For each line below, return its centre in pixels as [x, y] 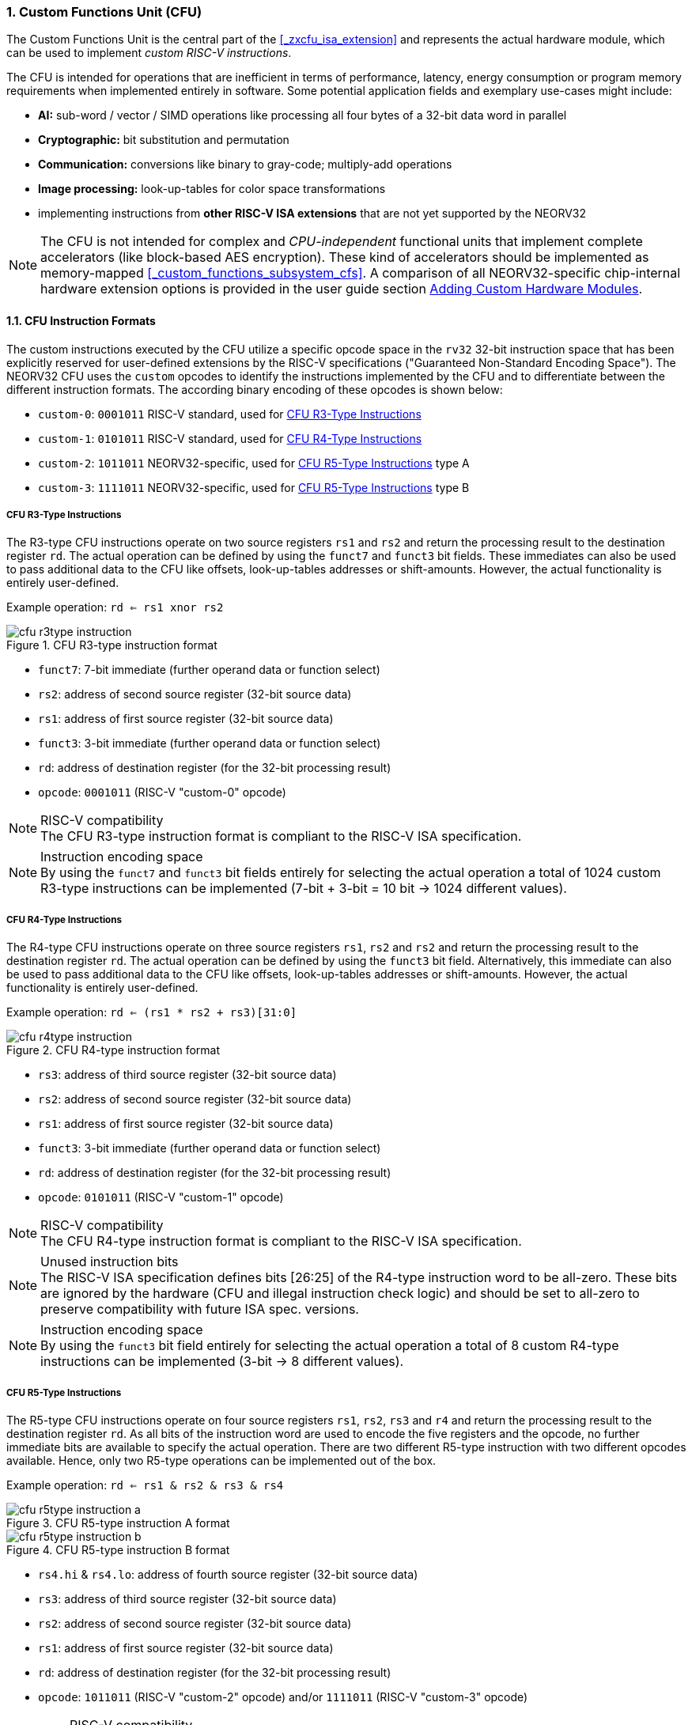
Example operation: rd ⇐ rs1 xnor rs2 [115, 607]
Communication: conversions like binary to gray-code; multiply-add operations [245, 165]
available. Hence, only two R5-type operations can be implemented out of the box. [221, 1460]
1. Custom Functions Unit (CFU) [104, 12]
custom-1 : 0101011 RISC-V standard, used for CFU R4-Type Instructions [230, 438]
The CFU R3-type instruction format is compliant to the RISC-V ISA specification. [281, 836]
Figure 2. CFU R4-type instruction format [113, 1050]
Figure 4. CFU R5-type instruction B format [118, 1549]
